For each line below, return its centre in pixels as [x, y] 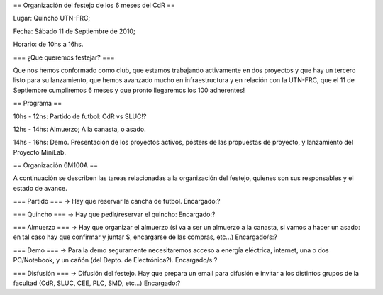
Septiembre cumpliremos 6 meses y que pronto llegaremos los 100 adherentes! [129, 90]
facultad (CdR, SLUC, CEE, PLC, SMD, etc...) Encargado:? [97, 283]
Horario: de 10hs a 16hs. [48, 44]
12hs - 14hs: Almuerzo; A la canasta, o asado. [79, 129]
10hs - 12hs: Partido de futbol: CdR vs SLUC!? [80, 116]
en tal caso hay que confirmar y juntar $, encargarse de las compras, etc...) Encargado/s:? [145, 237]
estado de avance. [40, 188]
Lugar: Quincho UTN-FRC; [52, 18]
